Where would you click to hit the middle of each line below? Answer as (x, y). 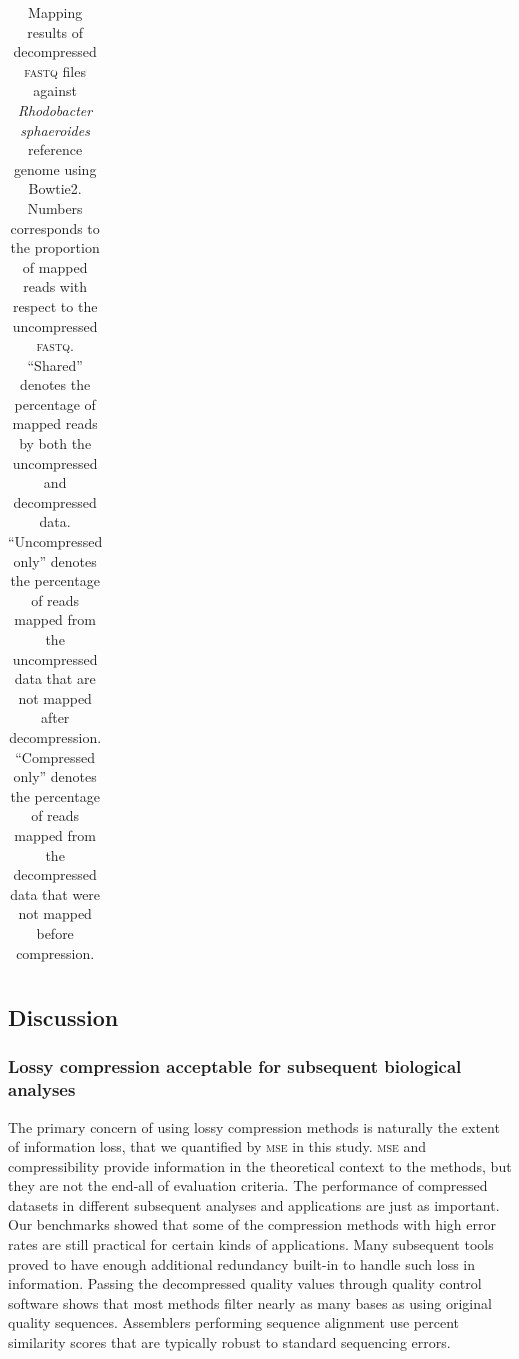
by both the (55, 443)
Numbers (55, 207)
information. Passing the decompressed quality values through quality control (245, 1283)
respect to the (55, 305)
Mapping (55, 12)
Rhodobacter (55, 109)
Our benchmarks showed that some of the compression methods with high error (252, 1224)
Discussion (63, 1016)
